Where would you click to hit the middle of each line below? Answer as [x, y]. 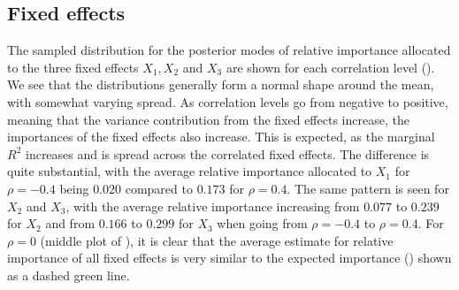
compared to [159, 188]
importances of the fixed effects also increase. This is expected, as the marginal [221, 137]
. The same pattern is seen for [368, 188]
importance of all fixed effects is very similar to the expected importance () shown [229, 258]
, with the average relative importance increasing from [213, 206]
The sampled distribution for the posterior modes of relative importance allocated [229, 50]
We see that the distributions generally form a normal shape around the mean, [221, 84]
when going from [262, 223]
